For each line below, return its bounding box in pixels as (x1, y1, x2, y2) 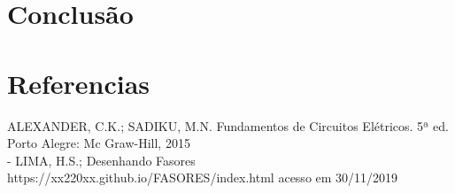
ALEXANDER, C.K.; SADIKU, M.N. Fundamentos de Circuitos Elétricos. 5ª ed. (7, 116, 449, 135)
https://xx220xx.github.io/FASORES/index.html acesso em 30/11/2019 (7, 168, 398, 187)
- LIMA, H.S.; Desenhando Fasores (7, 151, 196, 169)
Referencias (7, 65, 150, 101)
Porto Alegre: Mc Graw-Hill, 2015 (7, 134, 190, 152)
